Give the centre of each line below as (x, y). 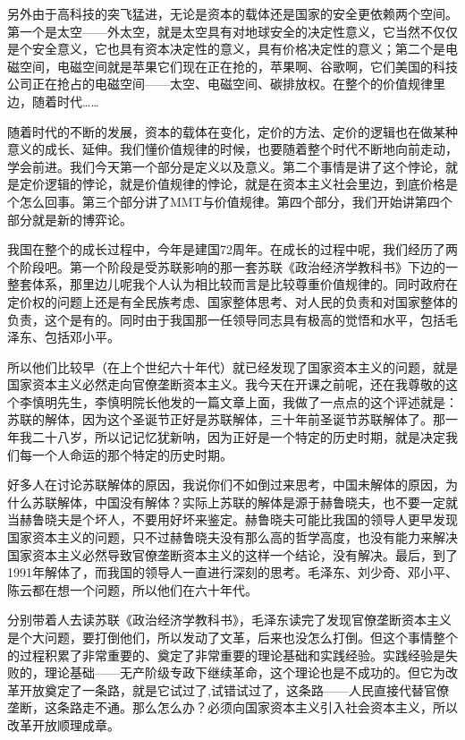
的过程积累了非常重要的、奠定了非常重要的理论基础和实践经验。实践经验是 (226, 655)
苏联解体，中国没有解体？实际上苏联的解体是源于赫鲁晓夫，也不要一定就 (245, 502)
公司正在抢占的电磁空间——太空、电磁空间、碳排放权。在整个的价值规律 (220, 84)
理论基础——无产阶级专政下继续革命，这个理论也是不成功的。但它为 (245, 672)
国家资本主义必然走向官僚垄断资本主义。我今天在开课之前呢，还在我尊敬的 (226, 384)
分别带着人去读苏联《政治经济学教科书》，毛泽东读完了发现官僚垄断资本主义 (229, 620)
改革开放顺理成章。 (63, 724)
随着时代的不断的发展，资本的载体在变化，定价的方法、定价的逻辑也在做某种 (232, 131)
